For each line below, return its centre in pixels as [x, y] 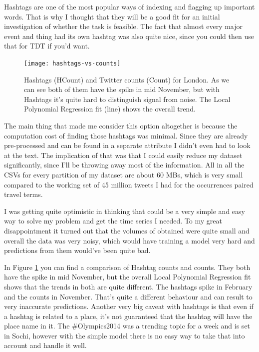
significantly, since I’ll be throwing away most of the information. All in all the [124, 165]
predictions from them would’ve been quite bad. [77, 250]
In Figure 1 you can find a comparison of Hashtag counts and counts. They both [127, 267]
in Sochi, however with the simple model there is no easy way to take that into [125, 335]
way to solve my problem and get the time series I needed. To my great [113, 221]
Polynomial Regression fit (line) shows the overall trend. [110, 109]
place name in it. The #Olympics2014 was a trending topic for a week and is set [127, 326]
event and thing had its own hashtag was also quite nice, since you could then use [129, 36]
